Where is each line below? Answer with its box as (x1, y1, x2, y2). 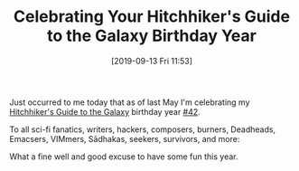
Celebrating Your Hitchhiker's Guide (13, 6, 291, 27)
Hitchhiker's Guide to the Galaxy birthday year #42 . (9, 106, 201, 117)
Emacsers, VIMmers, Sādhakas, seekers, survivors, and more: (9, 133, 240, 144)
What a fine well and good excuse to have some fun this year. (9, 151, 238, 162)
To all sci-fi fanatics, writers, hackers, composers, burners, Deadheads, (9, 124, 276, 135)
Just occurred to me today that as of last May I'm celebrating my (9, 97, 250, 108)
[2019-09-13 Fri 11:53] (111, 55, 192, 66)
